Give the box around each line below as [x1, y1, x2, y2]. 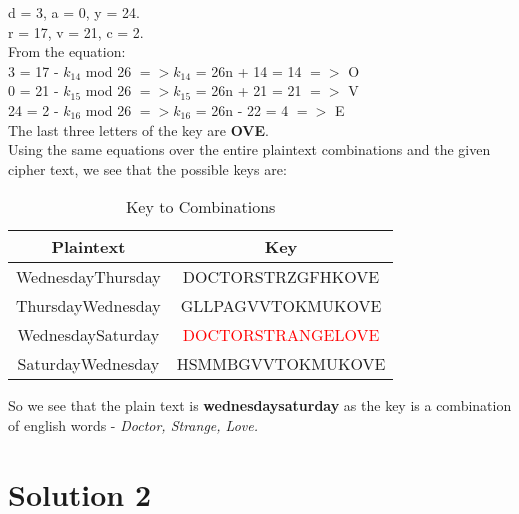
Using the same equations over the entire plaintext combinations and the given [8, 139, 491, 160]
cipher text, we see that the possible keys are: [8, 158, 287, 179]
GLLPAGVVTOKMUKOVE [180, 294, 382, 318]
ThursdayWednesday [16, 294, 161, 318]
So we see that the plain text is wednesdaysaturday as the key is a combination [8, 395, 512, 416]
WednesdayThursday [16, 265, 161, 289]
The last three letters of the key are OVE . [8, 119, 269, 140]
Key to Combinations [125, 195, 276, 219]
